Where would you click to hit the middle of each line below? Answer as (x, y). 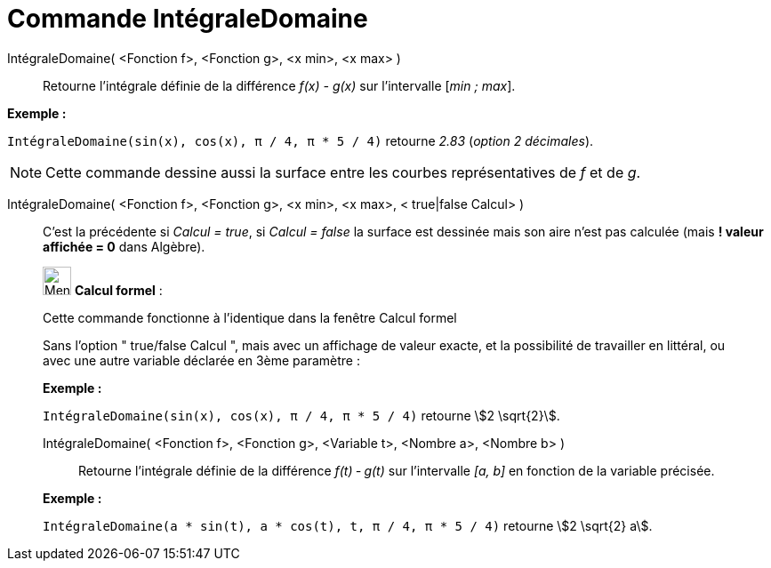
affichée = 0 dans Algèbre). (124, 246)
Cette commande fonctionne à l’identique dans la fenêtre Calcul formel (250, 317)
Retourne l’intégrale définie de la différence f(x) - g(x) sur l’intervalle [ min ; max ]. (279, 85)
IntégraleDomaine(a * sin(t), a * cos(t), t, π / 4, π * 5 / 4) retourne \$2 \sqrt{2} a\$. (348, 525)
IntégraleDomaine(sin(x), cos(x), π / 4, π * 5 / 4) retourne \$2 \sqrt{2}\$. (301, 415)
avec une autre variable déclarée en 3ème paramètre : (201, 360)
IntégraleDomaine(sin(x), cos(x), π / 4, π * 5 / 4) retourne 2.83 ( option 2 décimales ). (301, 140)
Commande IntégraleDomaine (188, 19)
